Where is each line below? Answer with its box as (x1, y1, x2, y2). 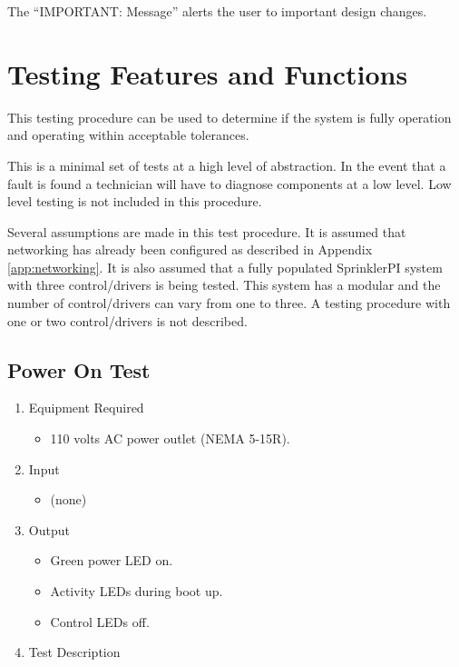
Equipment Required (28, 398, 144, 417)
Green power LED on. (50, 551, 173, 570)
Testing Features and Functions (7, 55, 408, 92)
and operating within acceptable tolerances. (7, 125, 249, 144)
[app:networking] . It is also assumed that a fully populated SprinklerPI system (7, 257, 443, 276)
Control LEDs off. (50, 612, 150, 631)
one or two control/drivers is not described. (7, 311, 248, 330)
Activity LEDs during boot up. (50, 582, 223, 601)
